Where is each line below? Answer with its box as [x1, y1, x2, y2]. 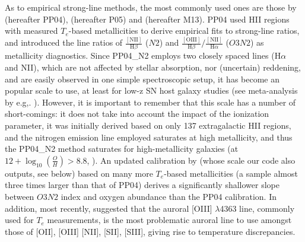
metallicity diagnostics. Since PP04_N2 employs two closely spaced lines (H [5, 49, 281, 62]
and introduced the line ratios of [5, 36, 123, 49]
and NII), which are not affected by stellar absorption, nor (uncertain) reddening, [5, 61, 301, 73]
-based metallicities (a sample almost [164, 167, 298, 179]
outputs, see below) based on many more [5, 167, 153, 179]
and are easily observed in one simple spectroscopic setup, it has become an [5, 72, 279, 85]
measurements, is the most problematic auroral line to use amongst [47, 214, 292, 226]
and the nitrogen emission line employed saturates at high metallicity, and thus [5, 130, 293, 143]
